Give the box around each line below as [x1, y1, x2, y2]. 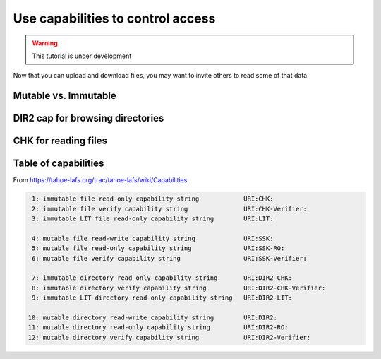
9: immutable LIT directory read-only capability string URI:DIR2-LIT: [32, 294, 293, 302]
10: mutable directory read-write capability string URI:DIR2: [28, 313, 278, 322]
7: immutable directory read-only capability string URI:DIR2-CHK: [32, 274, 293, 282]
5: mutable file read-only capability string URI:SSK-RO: [32, 245, 285, 252]
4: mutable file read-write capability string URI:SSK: [32, 234, 274, 242]
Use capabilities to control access [13, 11, 216, 26]
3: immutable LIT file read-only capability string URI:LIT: [32, 215, 274, 223]
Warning [32, 39, 58, 47]
